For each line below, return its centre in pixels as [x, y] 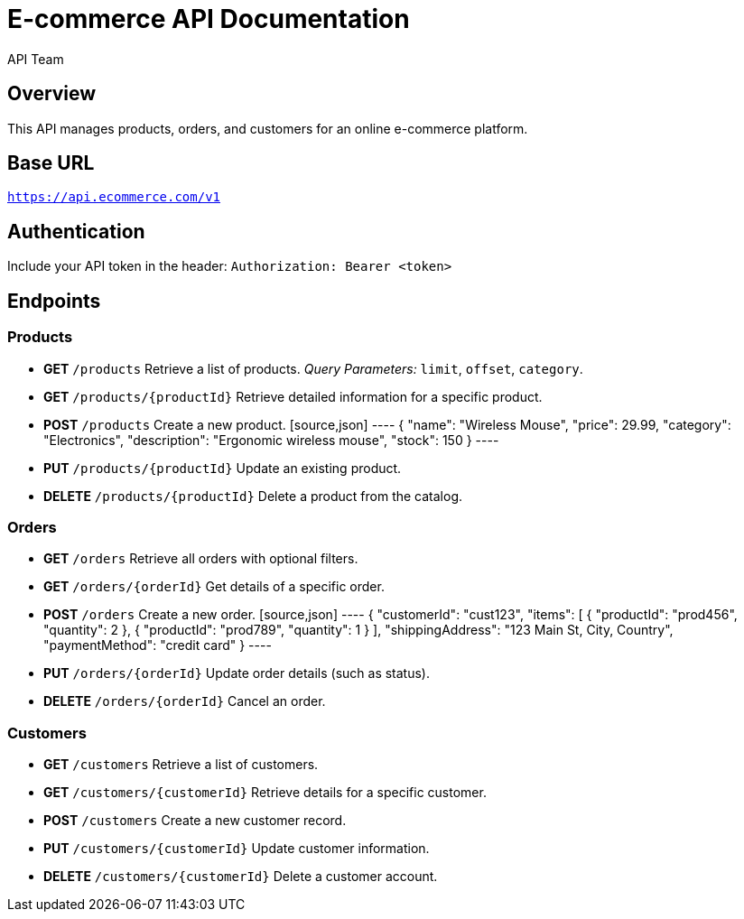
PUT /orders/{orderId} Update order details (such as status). [237, 673]
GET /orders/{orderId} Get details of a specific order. [214, 587]
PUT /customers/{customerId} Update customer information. [237, 848]
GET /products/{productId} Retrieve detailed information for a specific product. [293, 396]
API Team [36, 59]
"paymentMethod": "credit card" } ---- [158, 645]
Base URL [51, 163]
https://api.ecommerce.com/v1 [114, 197]
